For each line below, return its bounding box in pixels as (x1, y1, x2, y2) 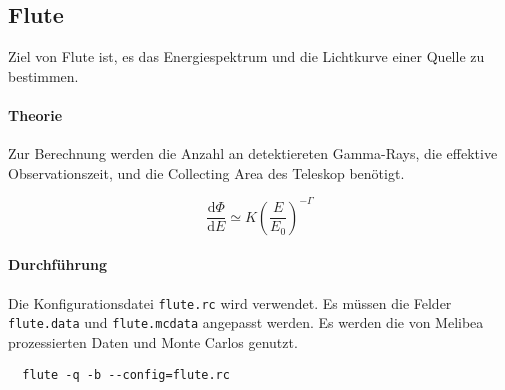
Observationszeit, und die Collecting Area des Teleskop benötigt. (8, 162, 405, 183)
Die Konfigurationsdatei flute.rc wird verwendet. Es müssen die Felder (8, 292, 452, 313)
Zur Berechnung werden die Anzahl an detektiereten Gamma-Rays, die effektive (8, 143, 498, 164)
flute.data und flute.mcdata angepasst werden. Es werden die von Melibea (8, 312, 484, 333)
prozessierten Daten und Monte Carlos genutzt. (8, 331, 298, 352)
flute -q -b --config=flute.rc (22, 367, 230, 382)
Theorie (8, 104, 63, 125)
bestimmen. (8, 65, 79, 86)
